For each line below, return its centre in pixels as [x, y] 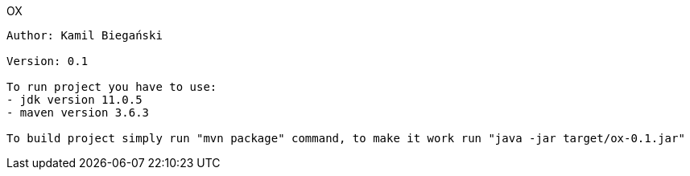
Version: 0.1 [48, 61]
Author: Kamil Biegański [85, 35]
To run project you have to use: [112, 87]
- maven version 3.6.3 [78, 113]
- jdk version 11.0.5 [74, 100]
